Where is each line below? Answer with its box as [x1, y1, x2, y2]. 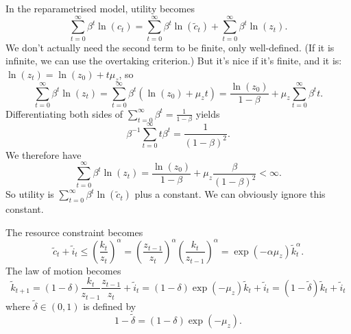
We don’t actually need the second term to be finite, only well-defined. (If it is [5, 40, 335, 54]
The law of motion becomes [5, 263, 121, 277]
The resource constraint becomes [5, 224, 143, 239]
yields [195, 106, 220, 120]
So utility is [5, 187, 54, 201]
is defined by [83, 299, 136, 313]
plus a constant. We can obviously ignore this [134, 187, 326, 201]
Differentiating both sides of [5, 106, 123, 120]
